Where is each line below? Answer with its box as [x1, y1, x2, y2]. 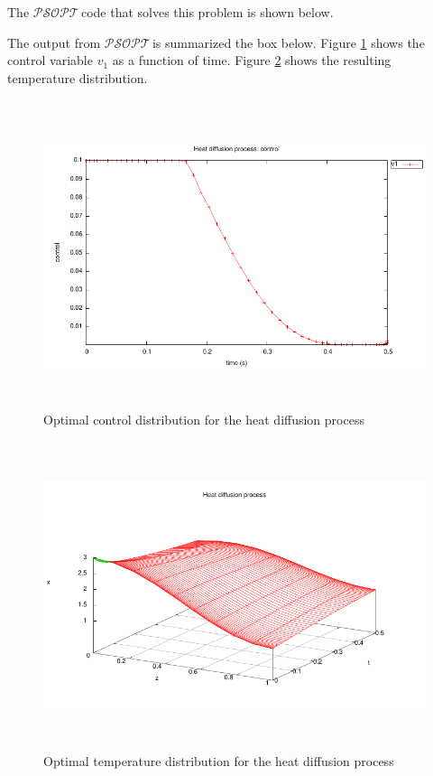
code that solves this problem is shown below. [80, 3, 334, 21]
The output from [7, 33, 101, 51]
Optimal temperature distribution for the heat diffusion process [43, 752, 394, 771]
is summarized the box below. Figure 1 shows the [152, 33, 425, 51]
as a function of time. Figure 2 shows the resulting [112, 51, 392, 70]
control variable [7, 51, 93, 70]
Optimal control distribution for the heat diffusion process [43, 410, 364, 429]
